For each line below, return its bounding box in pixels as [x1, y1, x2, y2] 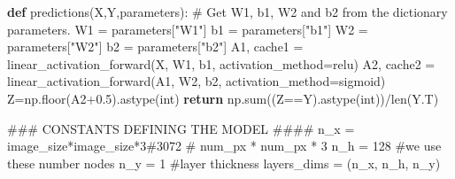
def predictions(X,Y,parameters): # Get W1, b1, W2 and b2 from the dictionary [7, 3, 448, 20]
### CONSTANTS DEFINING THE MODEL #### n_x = [7, 119, 355, 137]
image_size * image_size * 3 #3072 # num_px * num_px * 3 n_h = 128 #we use [7, 136, 442, 155]
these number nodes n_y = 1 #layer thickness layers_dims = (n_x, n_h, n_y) [7, 153, 441, 172]
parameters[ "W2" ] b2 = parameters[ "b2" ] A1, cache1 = [7, 37, 304, 56]
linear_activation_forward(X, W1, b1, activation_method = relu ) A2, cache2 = [7, 54, 436, 73]
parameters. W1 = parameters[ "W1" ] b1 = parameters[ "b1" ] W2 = [7, 19, 368, 38]
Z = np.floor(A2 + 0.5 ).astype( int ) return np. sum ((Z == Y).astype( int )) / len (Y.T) [7, 89, 439, 107]
